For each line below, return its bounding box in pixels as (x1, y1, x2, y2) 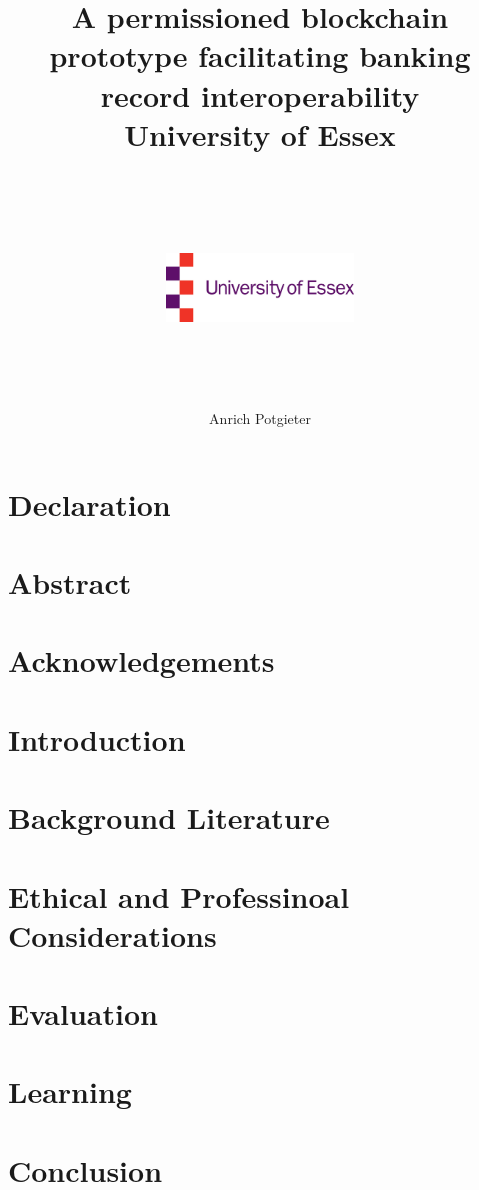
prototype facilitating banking (49, 35, 471, 76)
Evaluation (8, 993, 158, 1034)
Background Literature (8, 797, 330, 838)
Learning (8, 1071, 132, 1112)
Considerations (8, 914, 217, 955)
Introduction (8, 718, 186, 759)
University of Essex (124, 113, 396, 154)
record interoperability (100, 74, 420, 115)
